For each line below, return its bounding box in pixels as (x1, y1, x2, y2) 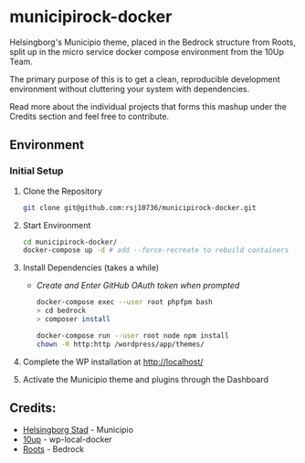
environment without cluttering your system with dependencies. (9, 83, 250, 94)
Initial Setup (9, 164, 64, 177)
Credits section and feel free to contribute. (9, 110, 170, 121)
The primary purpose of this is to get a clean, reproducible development (9, 73, 280, 84)
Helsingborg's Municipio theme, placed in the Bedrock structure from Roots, (9, 37, 297, 47)
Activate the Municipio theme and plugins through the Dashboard (22, 374, 269, 384)
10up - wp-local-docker (22, 434, 112, 445)
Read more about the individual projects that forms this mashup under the (9, 100, 288, 111)
